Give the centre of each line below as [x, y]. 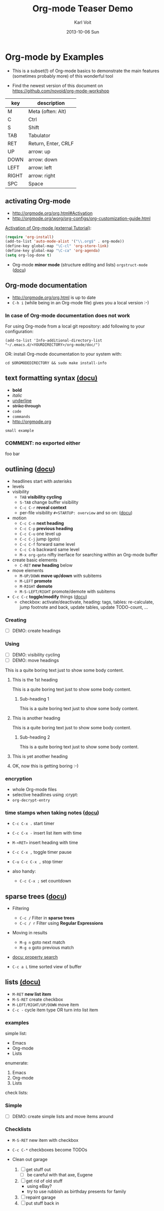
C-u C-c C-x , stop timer [37, 862]
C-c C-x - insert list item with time [47, 833]
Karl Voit [83, 22]
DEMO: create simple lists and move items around [63, 1116]
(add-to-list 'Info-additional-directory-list [54, 340]
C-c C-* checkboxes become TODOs [50, 1150]
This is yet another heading [40, 756]
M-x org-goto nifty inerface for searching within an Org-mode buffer [89, 554]
